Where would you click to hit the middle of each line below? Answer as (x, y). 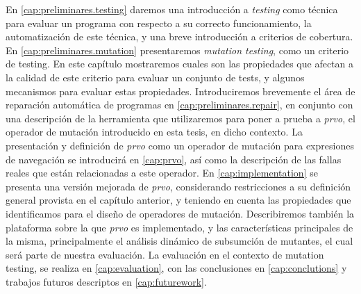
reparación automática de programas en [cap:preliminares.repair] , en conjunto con (179, 105)
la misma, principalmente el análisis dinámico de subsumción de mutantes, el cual (179, 241)
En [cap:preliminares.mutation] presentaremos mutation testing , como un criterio (177, 50)
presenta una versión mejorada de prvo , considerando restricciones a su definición (178, 186)
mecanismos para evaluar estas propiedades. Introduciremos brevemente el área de (180, 91)
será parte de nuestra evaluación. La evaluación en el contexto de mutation (165, 254)
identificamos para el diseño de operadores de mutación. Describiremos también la (180, 213)
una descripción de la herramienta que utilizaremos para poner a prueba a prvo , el (180, 118)
